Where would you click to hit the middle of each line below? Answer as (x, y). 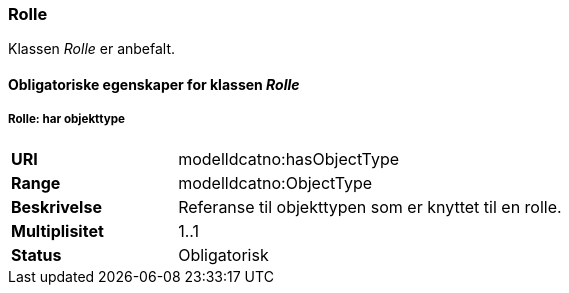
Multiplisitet (57, 230)
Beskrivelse (56, 206)
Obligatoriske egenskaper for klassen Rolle (154, 84)
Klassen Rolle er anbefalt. (92, 49)
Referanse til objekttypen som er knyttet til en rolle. (370, 206)
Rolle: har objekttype (66, 119)
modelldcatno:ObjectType (275, 182)
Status (36, 254)
